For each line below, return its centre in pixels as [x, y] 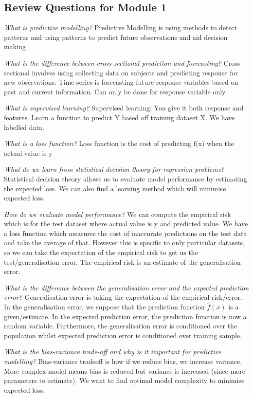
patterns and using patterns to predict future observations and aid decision [116, 37]
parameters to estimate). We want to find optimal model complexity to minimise [124, 380]
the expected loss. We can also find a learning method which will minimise [115, 188]
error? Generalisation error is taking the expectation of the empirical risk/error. [123, 297]
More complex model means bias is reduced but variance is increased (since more [125, 371]
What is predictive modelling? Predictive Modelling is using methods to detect [121, 27]
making [15, 46]
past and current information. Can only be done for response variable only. [116, 91]
